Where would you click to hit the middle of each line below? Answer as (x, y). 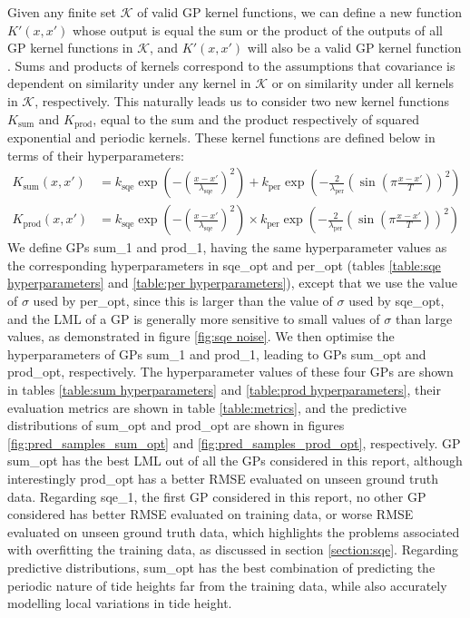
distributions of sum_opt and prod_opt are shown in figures (176, 425)
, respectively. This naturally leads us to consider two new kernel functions (242, 100)
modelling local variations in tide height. (120, 603)
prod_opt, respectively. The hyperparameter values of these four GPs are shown (230, 372)
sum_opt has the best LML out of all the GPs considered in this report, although (235, 461)
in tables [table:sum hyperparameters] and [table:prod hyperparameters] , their (224, 390)
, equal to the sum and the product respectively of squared (256, 118)
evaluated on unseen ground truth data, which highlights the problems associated (234, 531)
